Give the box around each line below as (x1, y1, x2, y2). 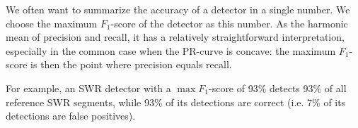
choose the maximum (6, 15, 98, 30)
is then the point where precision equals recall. (30, 57, 232, 72)
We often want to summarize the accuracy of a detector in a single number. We (6, 2, 350, 16)
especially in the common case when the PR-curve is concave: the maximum (6, 43, 336, 58)
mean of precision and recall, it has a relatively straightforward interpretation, (6, 30, 345, 44)
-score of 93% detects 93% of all (208, 80, 347, 95)
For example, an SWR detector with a (6, 80, 171, 95)
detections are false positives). (6, 108, 136, 123)
